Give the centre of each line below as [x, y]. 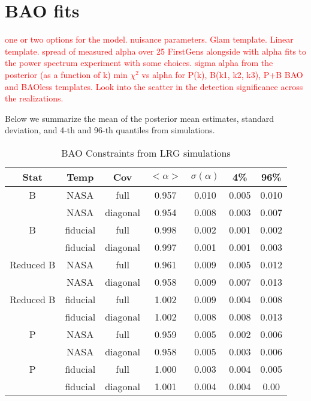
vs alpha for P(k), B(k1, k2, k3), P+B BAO [222, 74]
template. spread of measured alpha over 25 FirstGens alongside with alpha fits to [156, 51]
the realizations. [34, 98]
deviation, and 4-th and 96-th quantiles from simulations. [110, 130]
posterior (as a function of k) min [66, 74]
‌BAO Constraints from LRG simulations [146, 152]
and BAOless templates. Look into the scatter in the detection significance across [154, 86]
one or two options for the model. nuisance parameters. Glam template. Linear [149, 39]
